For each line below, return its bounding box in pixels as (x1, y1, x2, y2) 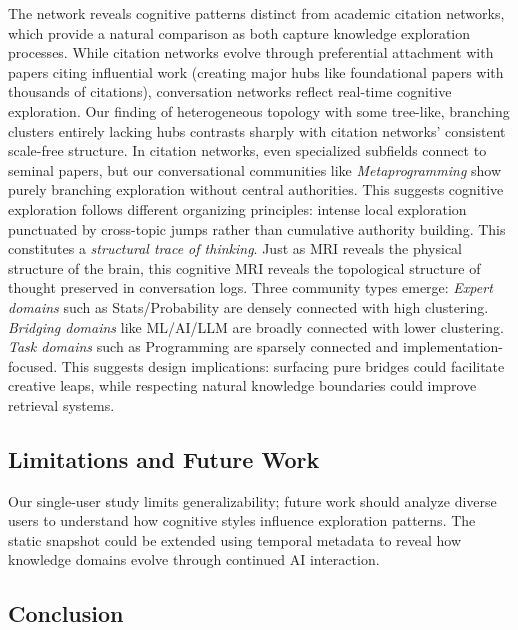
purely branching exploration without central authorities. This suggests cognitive (8, 179, 504, 200)
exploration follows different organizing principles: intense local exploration (8, 198, 467, 219)
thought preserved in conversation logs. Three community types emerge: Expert (8, 277, 493, 298)
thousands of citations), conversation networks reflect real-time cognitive (8, 81, 452, 102)
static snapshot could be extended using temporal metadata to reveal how (8, 529, 462, 550)
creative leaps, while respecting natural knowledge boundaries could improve (8, 375, 477, 396)
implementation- (403, 336, 504, 357)
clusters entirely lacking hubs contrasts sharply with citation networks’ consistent (8, 120, 506, 141)
